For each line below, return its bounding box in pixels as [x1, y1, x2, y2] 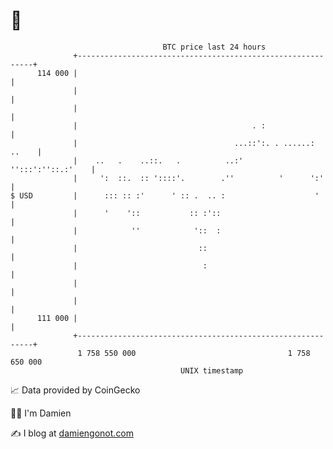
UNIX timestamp [180, 365, 244, 376]
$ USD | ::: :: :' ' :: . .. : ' [10, 190, 320, 201]
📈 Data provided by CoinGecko [10, 384, 141, 396]
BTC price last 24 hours [162, 42, 267, 52]
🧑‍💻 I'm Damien [10, 407, 72, 419]
